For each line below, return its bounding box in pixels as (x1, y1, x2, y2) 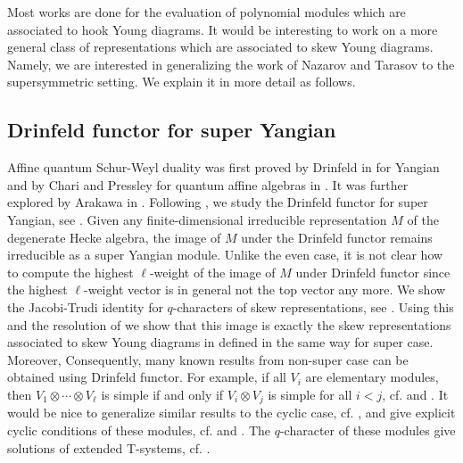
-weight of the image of (149, 262, 276, 281)
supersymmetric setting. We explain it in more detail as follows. (7, 72, 356, 91)
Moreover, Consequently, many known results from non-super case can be (7, 350, 409, 368)
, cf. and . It (382, 384, 449, 403)
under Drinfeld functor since (295, 262, 451, 281)
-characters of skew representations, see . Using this (172, 297, 454, 316)
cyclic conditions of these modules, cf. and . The (7, 420, 271, 439)
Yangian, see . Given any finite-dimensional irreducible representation (7, 210, 387, 228)
